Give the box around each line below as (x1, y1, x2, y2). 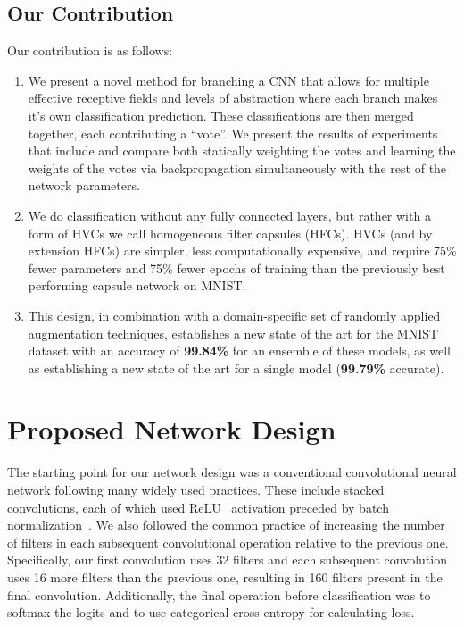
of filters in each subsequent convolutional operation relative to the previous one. (7, 532, 449, 551)
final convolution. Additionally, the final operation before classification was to (7, 585, 431, 604)
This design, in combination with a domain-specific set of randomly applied (28, 305, 441, 324)
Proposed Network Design (7, 411, 336, 447)
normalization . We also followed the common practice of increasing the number (7, 515, 445, 534)
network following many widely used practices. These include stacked (7, 481, 385, 499)
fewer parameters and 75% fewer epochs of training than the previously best (28, 258, 445, 277)
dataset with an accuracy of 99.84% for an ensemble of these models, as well (28, 341, 451, 360)
